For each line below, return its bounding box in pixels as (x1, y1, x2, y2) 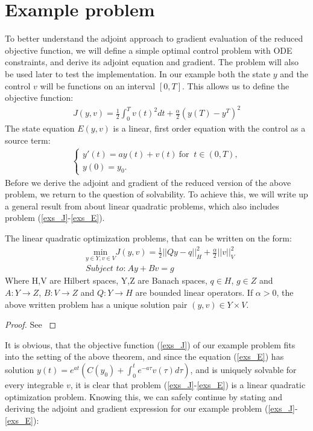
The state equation (5, 122, 75, 135)
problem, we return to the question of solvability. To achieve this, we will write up (5, 188, 308, 200)
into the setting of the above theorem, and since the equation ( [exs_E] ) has (5, 350, 284, 363)
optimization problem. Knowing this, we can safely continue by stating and (5, 390, 282, 403)
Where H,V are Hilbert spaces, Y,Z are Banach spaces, (5, 274, 207, 287)
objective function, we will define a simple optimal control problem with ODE (5, 43, 292, 56)
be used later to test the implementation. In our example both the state (5, 67, 271, 80)
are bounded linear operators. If (135, 286, 253, 298)
